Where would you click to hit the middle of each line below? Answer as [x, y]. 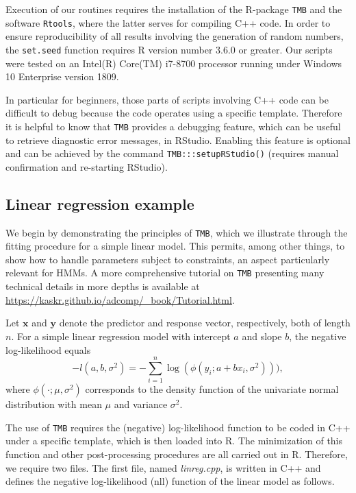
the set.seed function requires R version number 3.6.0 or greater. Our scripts [169, 49]
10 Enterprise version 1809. [62, 76]
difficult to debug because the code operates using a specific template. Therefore [174, 113]
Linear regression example [100, 203]
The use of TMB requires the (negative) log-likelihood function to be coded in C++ [178, 427]
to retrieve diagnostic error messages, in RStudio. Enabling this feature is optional [178, 140]
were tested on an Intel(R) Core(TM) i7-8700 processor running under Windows [174, 63]
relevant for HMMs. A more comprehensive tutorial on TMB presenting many [165, 273]
